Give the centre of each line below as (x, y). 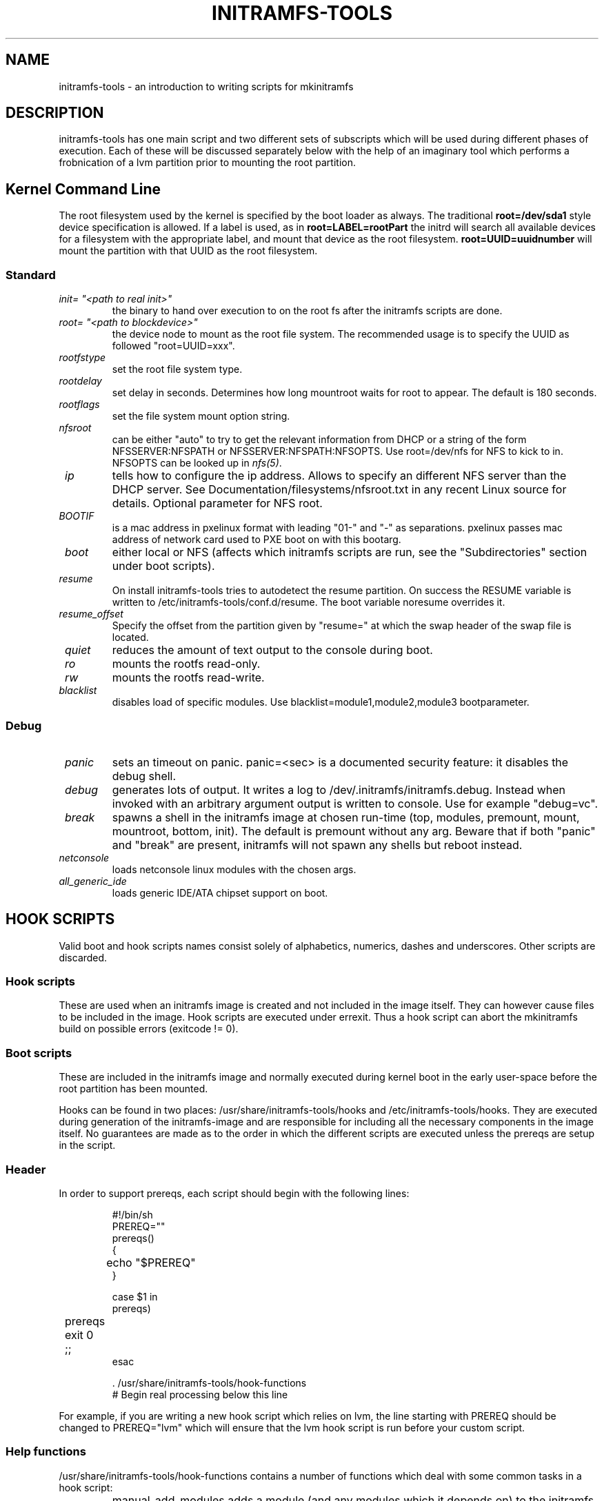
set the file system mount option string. (201, 416)
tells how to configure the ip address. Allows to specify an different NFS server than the (339, 476)
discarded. (83, 957)
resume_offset (91, 614)
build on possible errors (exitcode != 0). (149, 1029)
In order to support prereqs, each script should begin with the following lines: (234, 1193)
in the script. (87, 1145)
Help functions (46, 1452)
